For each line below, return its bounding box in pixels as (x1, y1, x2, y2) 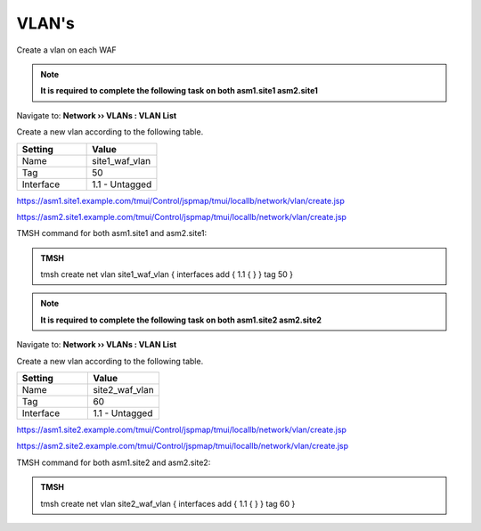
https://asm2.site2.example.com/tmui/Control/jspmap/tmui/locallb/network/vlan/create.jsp (16, 441, 349, 452)
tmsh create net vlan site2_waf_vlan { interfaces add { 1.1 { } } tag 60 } (40, 498, 296, 509)
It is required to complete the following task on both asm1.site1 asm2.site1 (40, 86, 318, 96)
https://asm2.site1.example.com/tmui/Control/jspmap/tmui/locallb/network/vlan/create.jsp (16, 211, 347, 222)
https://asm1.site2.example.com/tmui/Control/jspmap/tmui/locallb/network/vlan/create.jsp (16, 424, 347, 436)
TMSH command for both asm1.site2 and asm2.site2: (16, 457, 211, 468)
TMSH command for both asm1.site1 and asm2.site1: (16, 228, 208, 239)
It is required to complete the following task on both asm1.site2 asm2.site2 (40, 315, 322, 325)
